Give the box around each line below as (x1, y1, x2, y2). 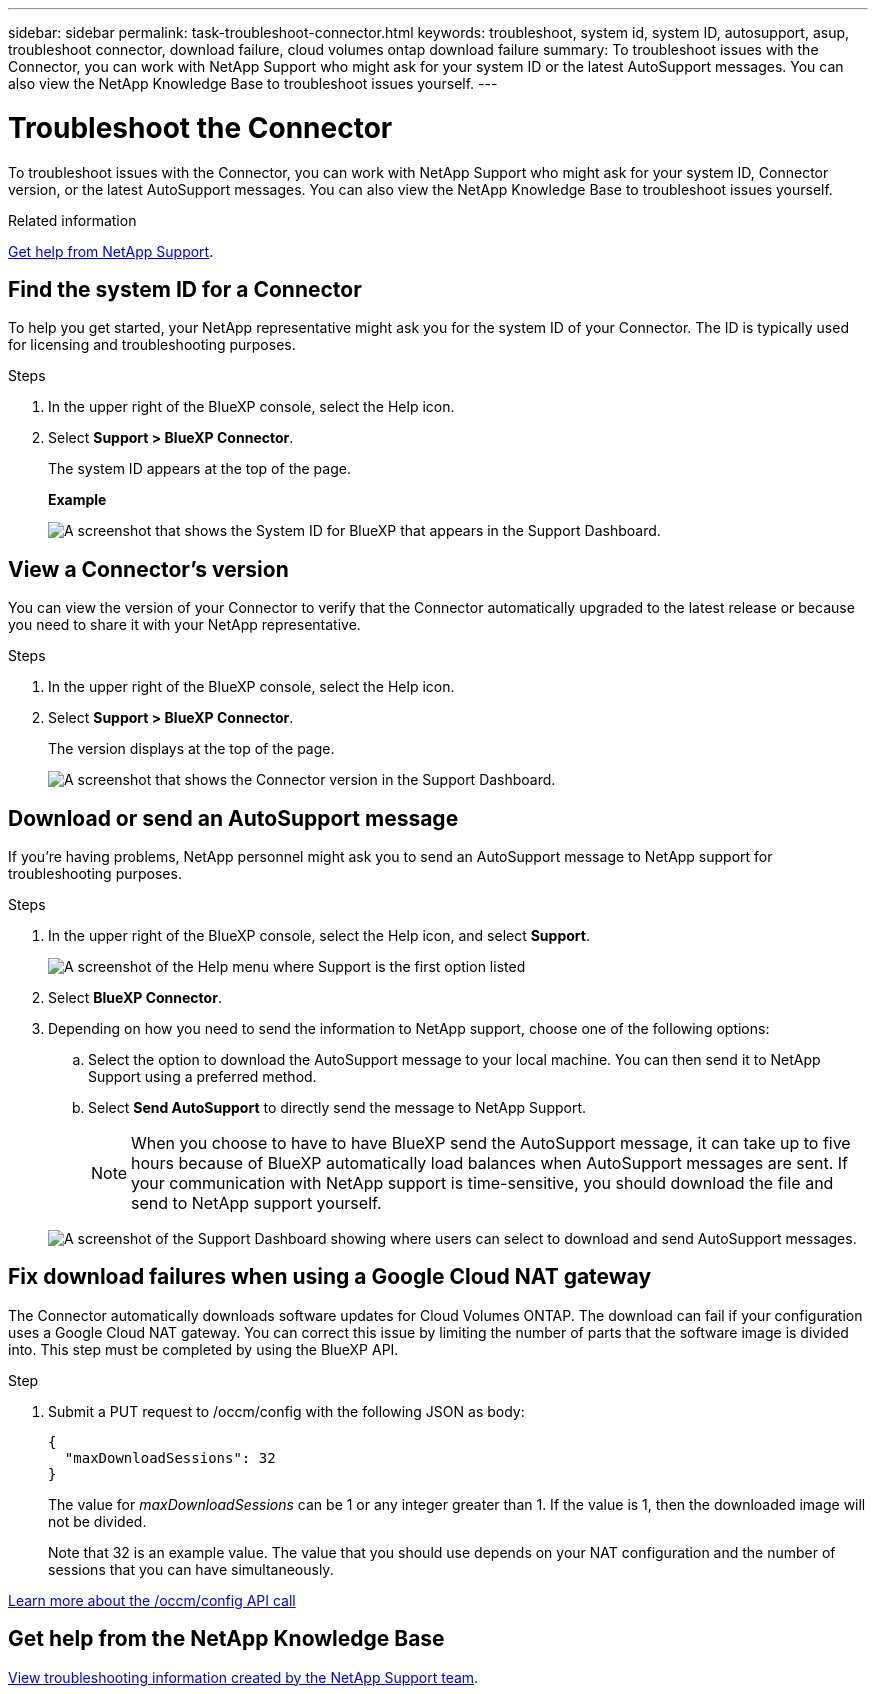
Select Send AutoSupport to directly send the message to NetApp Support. (88, 1099, 587, 1117)
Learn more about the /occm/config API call (8, 1591, 296, 1609)
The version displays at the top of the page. (48, 740, 335, 758)
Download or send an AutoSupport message (8, 805, 459, 831)
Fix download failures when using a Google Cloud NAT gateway (8, 1264, 652, 1290)
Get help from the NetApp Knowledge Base (8, 1626, 445, 1652)
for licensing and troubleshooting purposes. (8, 336, 296, 354)
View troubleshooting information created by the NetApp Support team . (8, 1668, 479, 1686)
